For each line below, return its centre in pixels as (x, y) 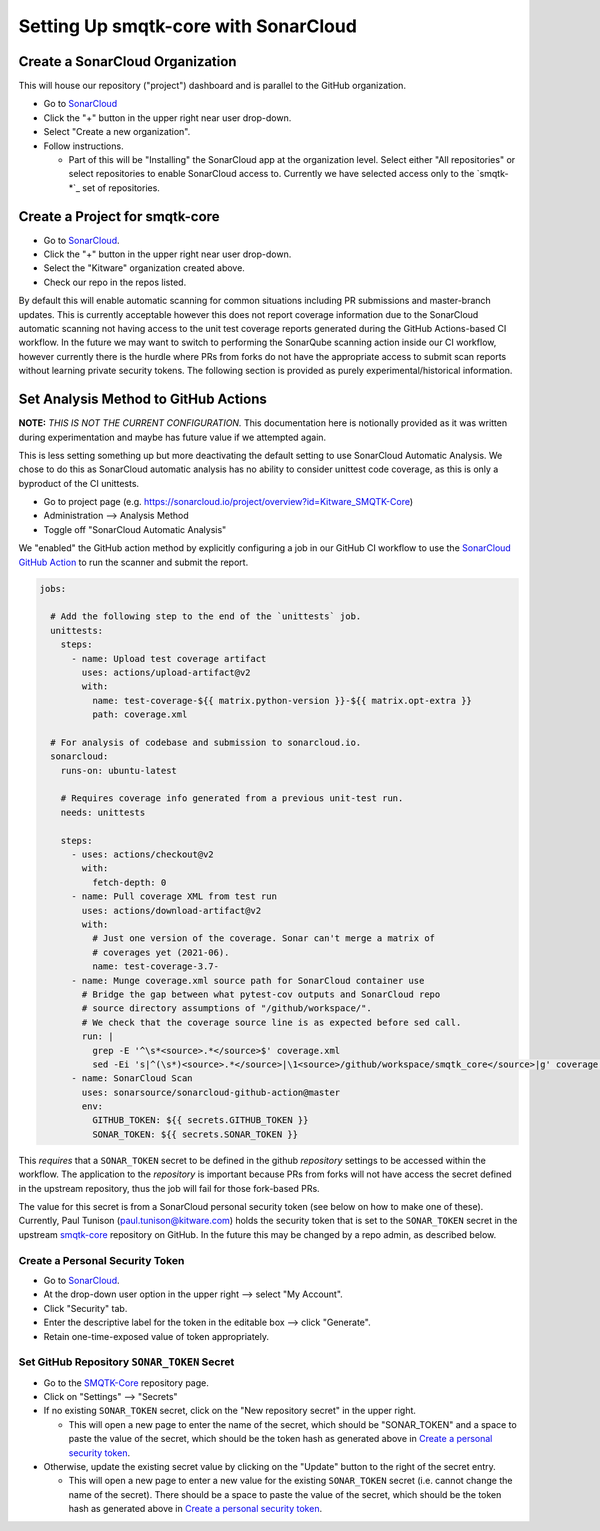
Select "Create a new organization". (117, 132)
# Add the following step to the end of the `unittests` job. (206, 616)
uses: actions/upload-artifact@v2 (166, 672)
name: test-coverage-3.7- (155, 966)
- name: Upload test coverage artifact (169, 658)
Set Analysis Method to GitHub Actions (142, 399)
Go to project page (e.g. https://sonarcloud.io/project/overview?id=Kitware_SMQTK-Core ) (228, 502)
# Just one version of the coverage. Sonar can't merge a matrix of (263, 938)
